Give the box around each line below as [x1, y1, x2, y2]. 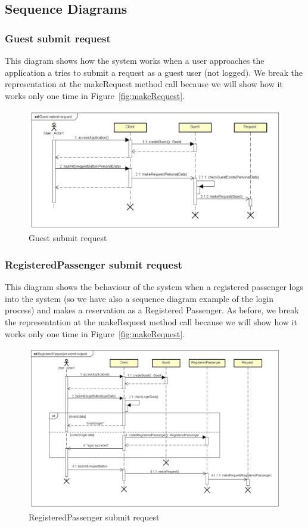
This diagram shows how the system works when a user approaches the [5, 54, 265, 66]
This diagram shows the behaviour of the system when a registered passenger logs [5, 281, 303, 293]
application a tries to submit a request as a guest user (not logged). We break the [5, 66, 303, 78]
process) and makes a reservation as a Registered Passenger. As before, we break [5, 304, 299, 316]
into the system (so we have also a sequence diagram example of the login [5, 292, 274, 304]
